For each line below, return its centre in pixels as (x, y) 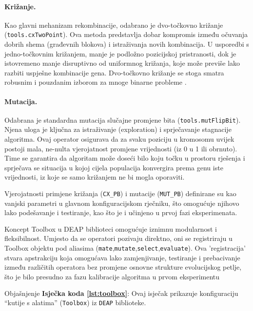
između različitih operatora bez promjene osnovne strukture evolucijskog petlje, (123, 267)
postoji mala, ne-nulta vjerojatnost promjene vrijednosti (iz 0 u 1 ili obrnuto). (121, 148)
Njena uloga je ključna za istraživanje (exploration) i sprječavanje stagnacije (118, 129)
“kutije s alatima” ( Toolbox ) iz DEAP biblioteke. (75, 302)
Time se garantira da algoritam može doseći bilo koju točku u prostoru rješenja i (125, 158)
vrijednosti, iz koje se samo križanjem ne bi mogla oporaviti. (95, 177)
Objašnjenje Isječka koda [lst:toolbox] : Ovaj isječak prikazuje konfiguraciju (121, 293)
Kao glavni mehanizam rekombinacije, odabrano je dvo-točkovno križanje (114, 25)
